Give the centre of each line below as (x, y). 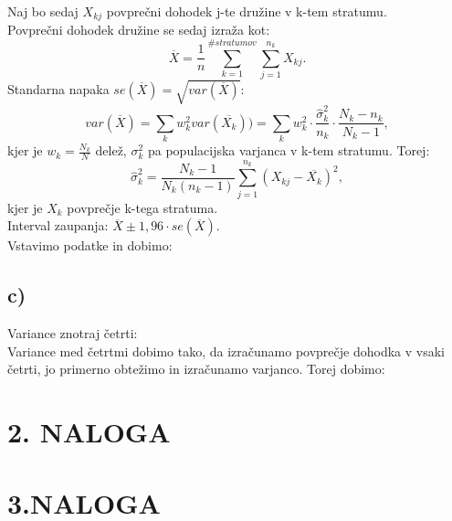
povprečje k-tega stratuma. (142, 207)
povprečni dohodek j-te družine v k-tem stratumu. (247, 11)
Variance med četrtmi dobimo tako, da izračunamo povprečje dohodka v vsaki (226, 351)
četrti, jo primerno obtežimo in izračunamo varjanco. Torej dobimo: (196, 369)
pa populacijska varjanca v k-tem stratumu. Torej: (289, 150)
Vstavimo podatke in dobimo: (90, 245)
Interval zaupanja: (58, 225)
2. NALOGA (89, 431)
